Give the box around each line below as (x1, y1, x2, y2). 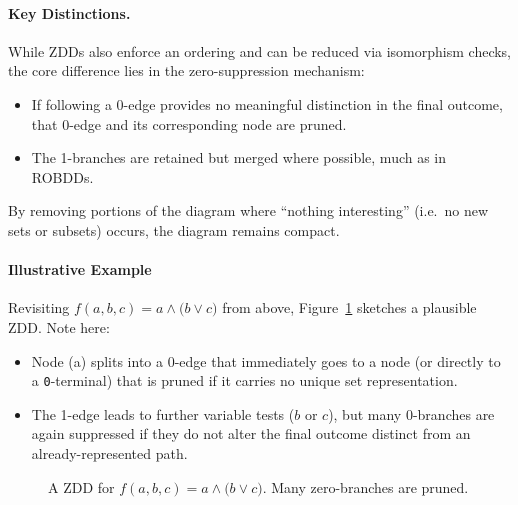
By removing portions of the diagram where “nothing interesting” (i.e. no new (8, 200, 489, 221)
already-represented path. (31, 442, 188, 463)
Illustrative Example (8, 259, 152, 280)
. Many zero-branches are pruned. (262, 476, 469, 497)
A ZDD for (48, 476, 115, 497)
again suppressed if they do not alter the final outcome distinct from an (31, 423, 471, 444)
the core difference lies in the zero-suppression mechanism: (8, 60, 365, 81)
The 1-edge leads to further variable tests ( (31, 403, 295, 424)
